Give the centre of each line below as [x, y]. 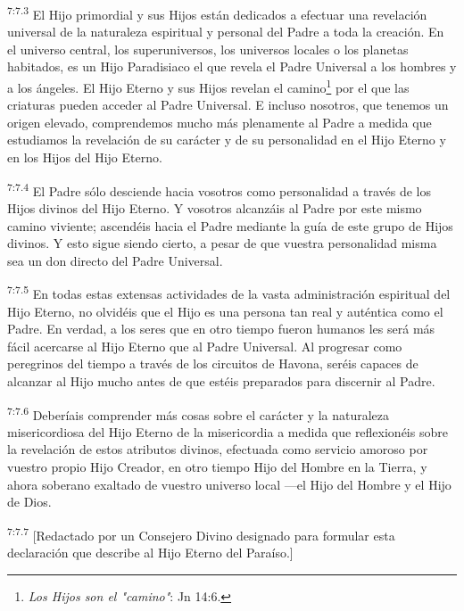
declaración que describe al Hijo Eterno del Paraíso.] [150, 552]
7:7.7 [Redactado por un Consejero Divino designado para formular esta [201, 533]
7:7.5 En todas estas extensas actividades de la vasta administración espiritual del [229, 292]
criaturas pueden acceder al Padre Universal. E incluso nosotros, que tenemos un [228, 105]
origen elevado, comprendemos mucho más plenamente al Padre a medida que [220, 122]
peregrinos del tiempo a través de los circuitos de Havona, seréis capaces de [213, 363]
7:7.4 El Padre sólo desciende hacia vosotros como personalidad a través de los [219, 189]
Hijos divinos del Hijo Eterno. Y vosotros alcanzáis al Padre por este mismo [215, 207]
